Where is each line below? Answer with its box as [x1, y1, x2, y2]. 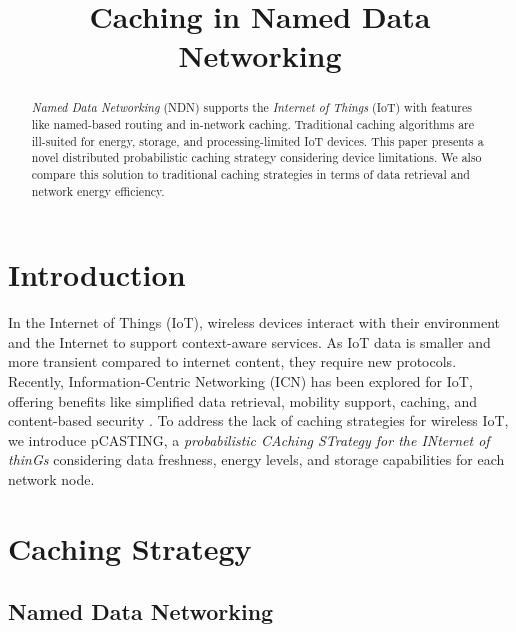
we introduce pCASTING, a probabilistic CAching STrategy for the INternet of [8, 429, 490, 450]
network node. [8, 468, 95, 489]
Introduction [8, 254, 186, 295]
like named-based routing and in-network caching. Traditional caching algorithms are [31, 116, 475, 133]
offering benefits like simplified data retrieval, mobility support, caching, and [8, 390, 478, 411]
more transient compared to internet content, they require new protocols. [8, 351, 457, 372]
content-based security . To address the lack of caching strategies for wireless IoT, [8, 410, 509, 431]
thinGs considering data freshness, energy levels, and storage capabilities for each [8, 449, 505, 470]
